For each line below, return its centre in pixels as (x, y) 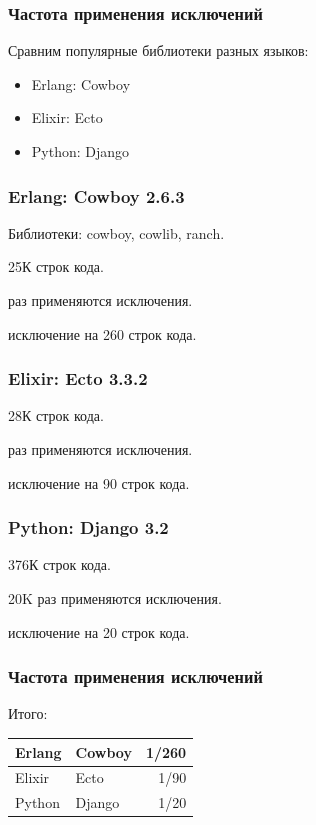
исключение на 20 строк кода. (99, 631)
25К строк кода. (56, 266)
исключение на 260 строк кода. (102, 333)
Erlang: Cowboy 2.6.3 (96, 195)
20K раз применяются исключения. (115, 598)
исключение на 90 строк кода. (99, 482)
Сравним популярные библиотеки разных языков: (158, 50)
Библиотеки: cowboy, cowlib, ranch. (116, 232)
